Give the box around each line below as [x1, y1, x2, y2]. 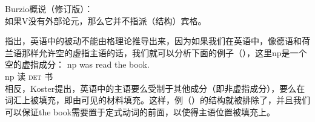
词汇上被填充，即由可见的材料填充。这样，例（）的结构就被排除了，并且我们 [5, 94, 310, 106]
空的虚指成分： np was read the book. [5, 58, 150, 71]
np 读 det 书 [5, 69, 53, 82]
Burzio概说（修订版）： [5, 2, 93, 14]
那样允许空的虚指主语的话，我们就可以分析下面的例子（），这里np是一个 [21, 46, 307, 59]
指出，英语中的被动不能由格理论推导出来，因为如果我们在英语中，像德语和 [5, 34, 302, 47]
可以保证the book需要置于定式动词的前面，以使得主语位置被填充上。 [5, 105, 276, 118]
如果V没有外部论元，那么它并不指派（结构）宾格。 [5, 14, 207, 27]
